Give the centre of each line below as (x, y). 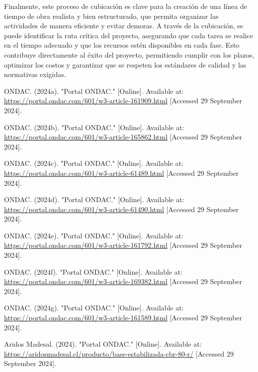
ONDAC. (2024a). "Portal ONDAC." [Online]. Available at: (94, 91)
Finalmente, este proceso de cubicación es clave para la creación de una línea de (126, 6)
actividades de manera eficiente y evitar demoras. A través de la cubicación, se (124, 26)
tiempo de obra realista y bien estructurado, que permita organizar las (111, 16)
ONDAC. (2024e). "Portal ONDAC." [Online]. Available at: (94, 235)
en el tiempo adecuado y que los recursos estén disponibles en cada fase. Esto (122, 45)
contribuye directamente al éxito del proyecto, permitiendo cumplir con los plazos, (129, 54)
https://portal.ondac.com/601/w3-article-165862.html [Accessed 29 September (123, 137)
